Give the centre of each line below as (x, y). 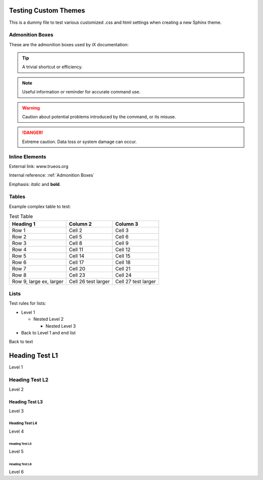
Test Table (21, 217)
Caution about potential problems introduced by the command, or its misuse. (99, 117)
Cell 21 (123, 269)
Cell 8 (75, 243)
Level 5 (16, 452)
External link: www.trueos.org (39, 166)
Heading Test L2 (29, 380)
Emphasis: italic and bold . (35, 184)
